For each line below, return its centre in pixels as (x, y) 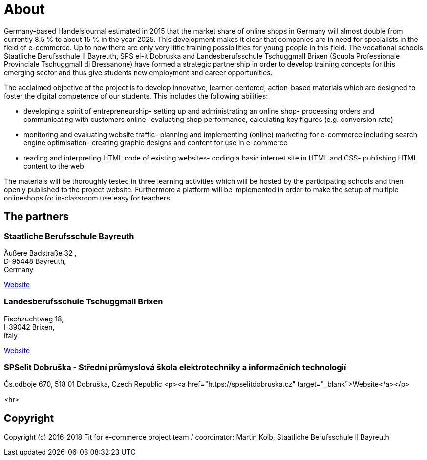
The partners (36, 217)
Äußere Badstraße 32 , (40, 253)
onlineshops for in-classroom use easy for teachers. (88, 198)
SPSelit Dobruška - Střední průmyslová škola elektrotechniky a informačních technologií (175, 368)
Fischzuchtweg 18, (34, 319)
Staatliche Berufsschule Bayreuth (69, 236)
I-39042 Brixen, (29, 327)
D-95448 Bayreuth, (35, 261)
